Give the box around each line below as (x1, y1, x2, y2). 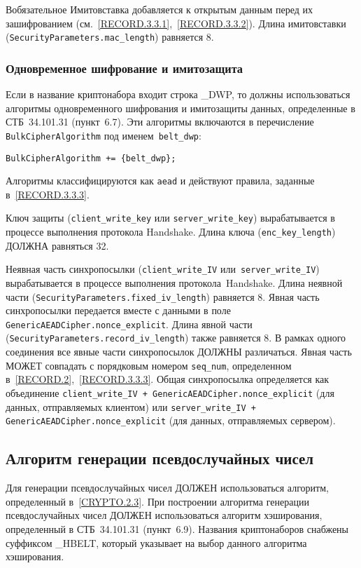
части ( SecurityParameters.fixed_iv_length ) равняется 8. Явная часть (6, 289, 320, 304)
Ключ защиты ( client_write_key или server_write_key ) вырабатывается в (6, 210, 335, 225)
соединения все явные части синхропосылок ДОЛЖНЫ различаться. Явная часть (6, 344, 352, 359)
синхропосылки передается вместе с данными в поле (6, 303, 231, 318)
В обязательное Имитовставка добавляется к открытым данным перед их (6, 2, 313, 16)
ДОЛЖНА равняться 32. (6, 238, 109, 252)
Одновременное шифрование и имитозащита (6, 59, 243, 76)
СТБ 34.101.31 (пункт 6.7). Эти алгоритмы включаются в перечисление (6, 114, 314, 129)
